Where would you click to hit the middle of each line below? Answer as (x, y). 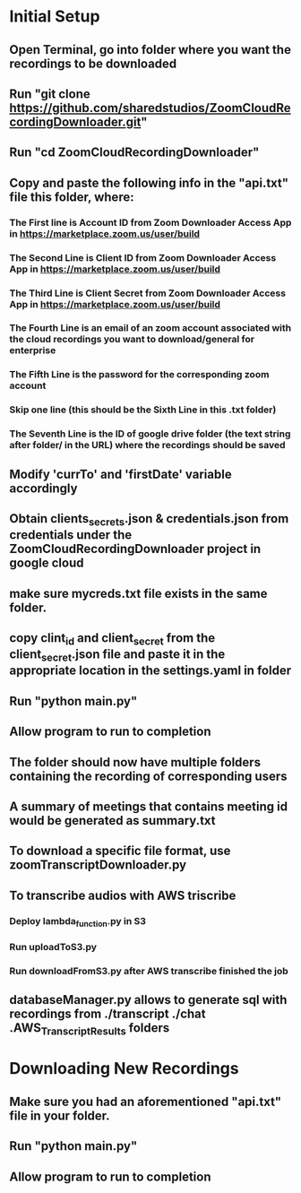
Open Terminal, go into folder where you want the (150, 50)
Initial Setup (55, 17)
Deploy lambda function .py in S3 (77, 921)
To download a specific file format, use (120, 851)
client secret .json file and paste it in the (117, 656)
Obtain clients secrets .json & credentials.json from (149, 520)
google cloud (47, 563)
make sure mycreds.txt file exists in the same (138, 593)
